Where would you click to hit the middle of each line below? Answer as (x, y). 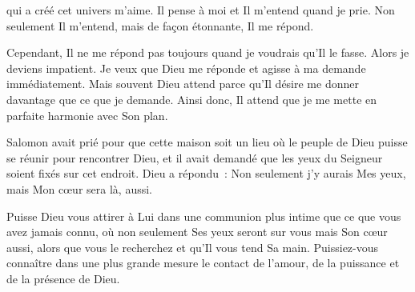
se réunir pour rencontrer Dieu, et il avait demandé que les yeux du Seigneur (195, 157)
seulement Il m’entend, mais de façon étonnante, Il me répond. (160, 25)
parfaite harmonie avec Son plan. (87, 115)
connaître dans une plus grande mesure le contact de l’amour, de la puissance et (203, 263)
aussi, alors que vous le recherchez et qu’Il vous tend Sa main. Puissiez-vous (193, 247)
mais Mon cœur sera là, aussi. (79, 188)
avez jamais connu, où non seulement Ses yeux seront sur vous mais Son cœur (197, 232)
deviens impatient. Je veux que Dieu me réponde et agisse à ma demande (186, 68)
